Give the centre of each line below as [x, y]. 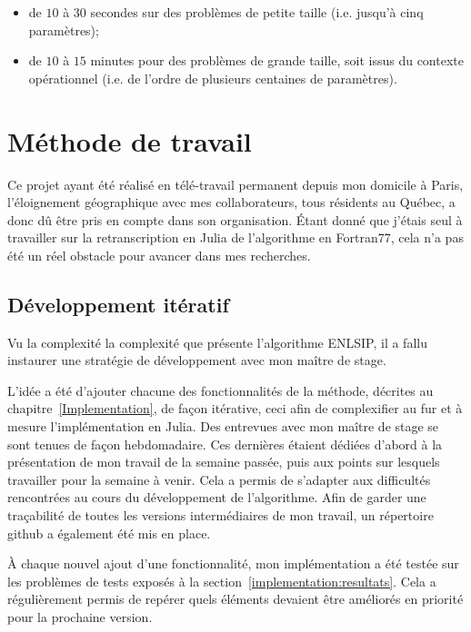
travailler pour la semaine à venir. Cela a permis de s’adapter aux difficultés [219, 479]
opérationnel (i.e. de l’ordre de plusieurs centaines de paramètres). [213, 78]
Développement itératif [118, 304]
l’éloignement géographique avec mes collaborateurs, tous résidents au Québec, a [231, 202]
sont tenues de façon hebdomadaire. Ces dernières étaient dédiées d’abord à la [225, 444]
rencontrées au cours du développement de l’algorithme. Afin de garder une [217, 497]
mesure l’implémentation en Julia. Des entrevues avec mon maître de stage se [223, 426]
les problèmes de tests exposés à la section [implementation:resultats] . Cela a [222, 581]
